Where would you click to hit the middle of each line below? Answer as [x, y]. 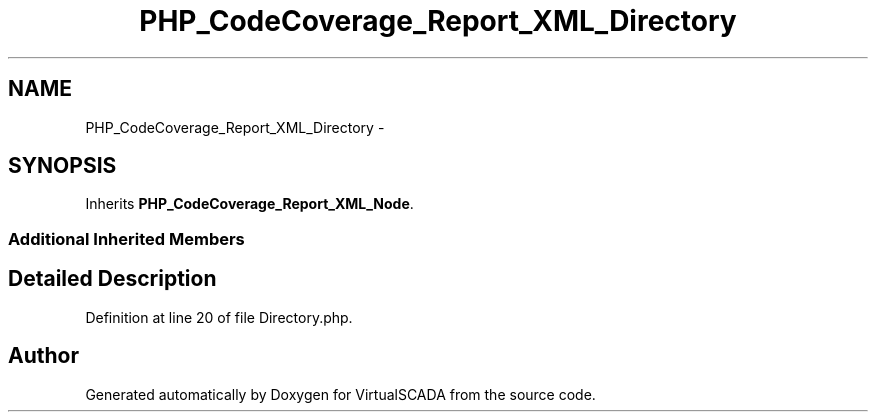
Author [43, 356]
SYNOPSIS [62, 166]
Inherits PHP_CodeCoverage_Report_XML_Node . [249, 204]
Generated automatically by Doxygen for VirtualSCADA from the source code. [340, 394]
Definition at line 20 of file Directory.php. [219, 317]
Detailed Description [112, 279]
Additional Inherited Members [126, 238]
